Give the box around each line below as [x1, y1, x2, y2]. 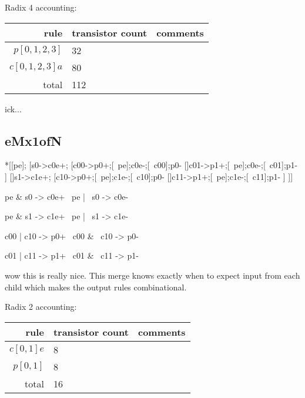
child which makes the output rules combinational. [5, 280, 187, 293]
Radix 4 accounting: [5, 1, 77, 13]
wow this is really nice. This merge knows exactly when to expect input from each [5, 269, 300, 281]
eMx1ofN [5, 131, 62, 149]
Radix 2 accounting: [5, 300, 77, 313]
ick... [5, 102, 22, 115]
